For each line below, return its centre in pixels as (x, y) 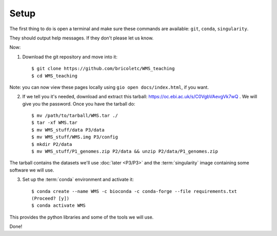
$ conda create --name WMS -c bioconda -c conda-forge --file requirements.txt (134, 191)
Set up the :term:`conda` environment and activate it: (78, 180)
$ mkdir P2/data (52, 144)
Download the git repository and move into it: (70, 57)
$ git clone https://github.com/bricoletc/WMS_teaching (103, 69)
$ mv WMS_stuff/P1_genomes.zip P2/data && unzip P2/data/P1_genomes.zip (125, 152)
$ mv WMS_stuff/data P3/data (68, 130)
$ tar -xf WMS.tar (55, 123)
